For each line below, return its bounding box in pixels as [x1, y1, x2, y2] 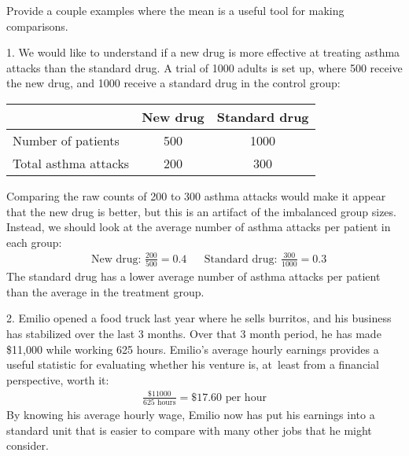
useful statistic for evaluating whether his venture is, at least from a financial [6, 356, 379, 373]
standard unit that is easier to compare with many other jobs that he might [6, 421, 372, 438]
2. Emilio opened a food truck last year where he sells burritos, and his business [6, 310, 392, 326]
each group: [6, 234, 62, 250]
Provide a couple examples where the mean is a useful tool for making [6, 2, 345, 18]
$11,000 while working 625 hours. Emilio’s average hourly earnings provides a [6, 340, 379, 357]
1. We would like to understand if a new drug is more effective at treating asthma [6, 44, 400, 61]
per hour [225, 392, 267, 403]
